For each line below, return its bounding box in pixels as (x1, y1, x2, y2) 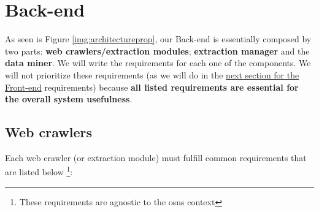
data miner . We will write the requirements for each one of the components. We (5, 56, 311, 69)
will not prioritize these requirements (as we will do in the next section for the (5, 68, 299, 81)
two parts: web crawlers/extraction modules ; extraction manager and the (5, 44, 310, 57)
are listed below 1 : (5, 164, 73, 178)
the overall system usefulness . (5, 93, 133, 105)
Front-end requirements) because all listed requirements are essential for (5, 80, 299, 93)
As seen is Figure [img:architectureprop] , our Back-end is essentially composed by (5, 32, 312, 45)
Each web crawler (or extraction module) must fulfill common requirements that (5, 151, 307, 164)
